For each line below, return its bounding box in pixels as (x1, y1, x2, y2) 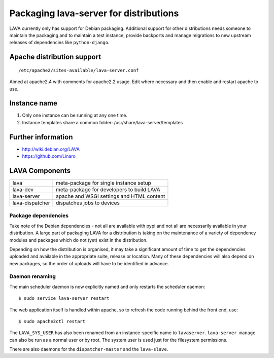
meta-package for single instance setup (56, 180, 152, 187)
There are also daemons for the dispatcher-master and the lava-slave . (9, 346, 168, 352)
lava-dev (12, 186, 34, 193)
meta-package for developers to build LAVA (56, 186, 161, 193)
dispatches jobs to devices (56, 199, 120, 206)
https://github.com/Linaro (22, 153, 76, 159)
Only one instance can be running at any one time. (22, 112, 128, 119)
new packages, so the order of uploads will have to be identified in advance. (9, 260, 169, 266)
